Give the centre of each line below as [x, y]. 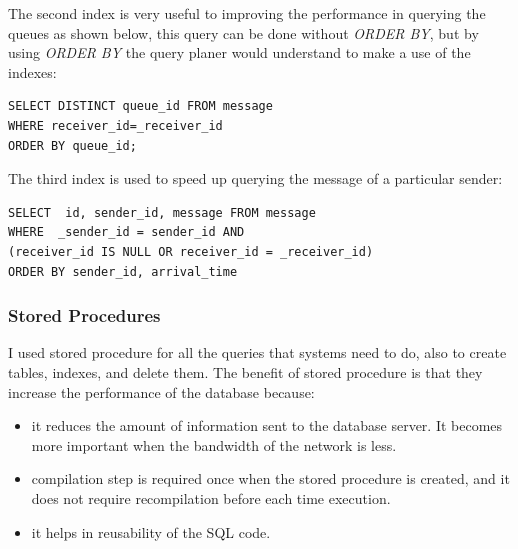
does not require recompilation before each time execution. [211, 497]
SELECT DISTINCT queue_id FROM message [140, 106]
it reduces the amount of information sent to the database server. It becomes [267, 425]
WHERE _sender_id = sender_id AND [126, 232]
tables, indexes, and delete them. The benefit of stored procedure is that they [245, 371]
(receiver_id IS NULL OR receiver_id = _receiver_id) [191, 251]
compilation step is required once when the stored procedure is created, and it [270, 478]
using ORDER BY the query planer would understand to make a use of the [239, 52]
